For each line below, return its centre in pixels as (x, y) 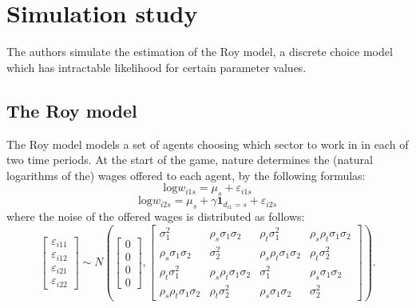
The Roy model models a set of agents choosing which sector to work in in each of (208, 144)
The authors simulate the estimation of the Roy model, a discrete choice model (200, 52)
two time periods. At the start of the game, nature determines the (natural (190, 160)
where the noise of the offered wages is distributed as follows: (156, 216)
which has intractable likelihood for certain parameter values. (156, 67)
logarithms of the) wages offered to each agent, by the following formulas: (186, 175)
